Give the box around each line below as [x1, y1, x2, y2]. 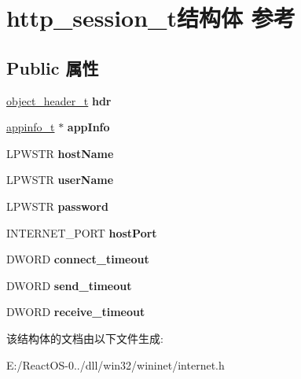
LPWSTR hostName [6, 145, 114, 161]
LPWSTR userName [6, 171, 114, 188]
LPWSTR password [6, 197, 108, 214]
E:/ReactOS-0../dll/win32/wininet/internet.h [6, 356, 225, 373]
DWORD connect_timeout [6, 251, 149, 267]
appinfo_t [6, 119, 55, 135]
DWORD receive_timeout [6, 304, 145, 320]
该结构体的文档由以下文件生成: [6, 329, 163, 346]
